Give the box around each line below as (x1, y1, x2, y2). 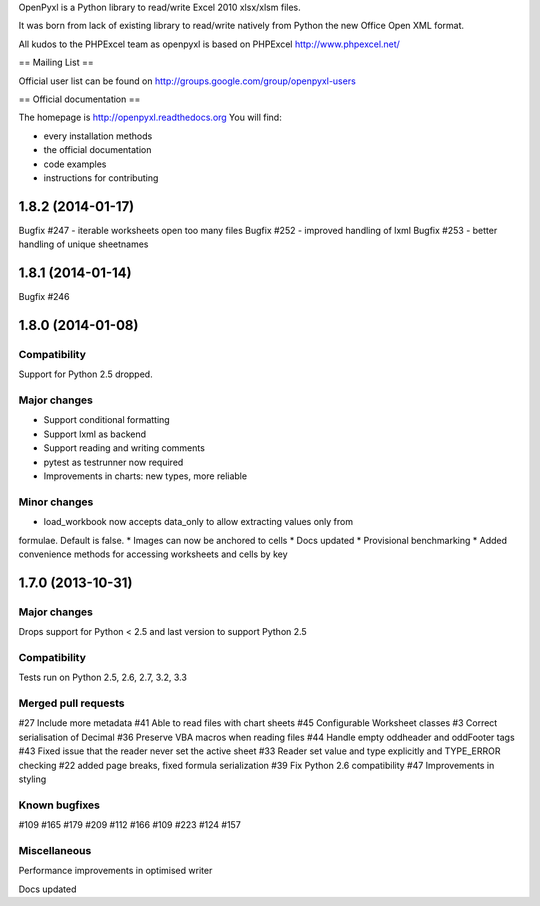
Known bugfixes (18, 798, 100, 812)
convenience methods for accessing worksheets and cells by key (18, 548, 289, 560)
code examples (43, 158, 107, 170)
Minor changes (18, 495, 94, 509)
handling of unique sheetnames (18, 238, 149, 250)
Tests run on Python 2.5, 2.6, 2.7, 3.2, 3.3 (18, 671, 187, 684)
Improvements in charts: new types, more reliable (43, 470, 248, 482)
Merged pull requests (18, 696, 125, 710)
